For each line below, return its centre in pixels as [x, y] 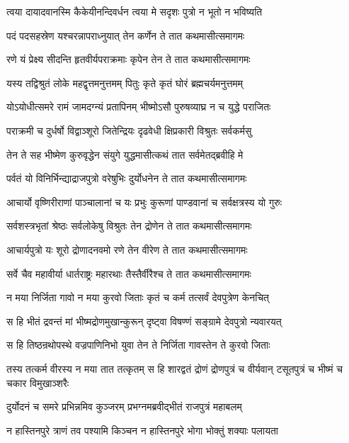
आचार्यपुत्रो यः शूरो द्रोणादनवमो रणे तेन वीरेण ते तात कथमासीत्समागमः [127, 249]
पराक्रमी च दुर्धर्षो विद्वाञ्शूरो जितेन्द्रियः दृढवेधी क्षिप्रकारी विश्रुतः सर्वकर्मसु [129, 130]
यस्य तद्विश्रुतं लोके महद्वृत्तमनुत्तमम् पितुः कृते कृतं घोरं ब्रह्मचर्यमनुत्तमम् [125, 83]
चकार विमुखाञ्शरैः [38, 382]
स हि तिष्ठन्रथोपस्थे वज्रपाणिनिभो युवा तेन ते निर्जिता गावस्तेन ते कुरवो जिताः [138, 345]
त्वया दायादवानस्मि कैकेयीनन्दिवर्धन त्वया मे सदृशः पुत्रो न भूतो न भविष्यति [135, 11]
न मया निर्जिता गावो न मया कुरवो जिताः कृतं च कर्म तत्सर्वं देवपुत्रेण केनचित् [138, 297]
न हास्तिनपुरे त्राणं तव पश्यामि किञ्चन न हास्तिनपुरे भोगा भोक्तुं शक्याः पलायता [143, 430]
